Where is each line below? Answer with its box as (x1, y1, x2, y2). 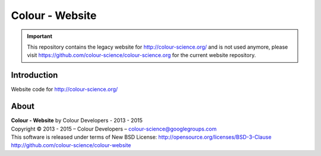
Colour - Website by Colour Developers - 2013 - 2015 (11, 117, 143, 124)
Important (27, 33, 53, 40)
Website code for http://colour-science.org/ (11, 86, 118, 93)
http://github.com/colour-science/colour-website (11, 142, 131, 149)
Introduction (11, 70, 58, 80)
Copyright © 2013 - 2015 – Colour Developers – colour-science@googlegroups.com (11, 125, 217, 132)
